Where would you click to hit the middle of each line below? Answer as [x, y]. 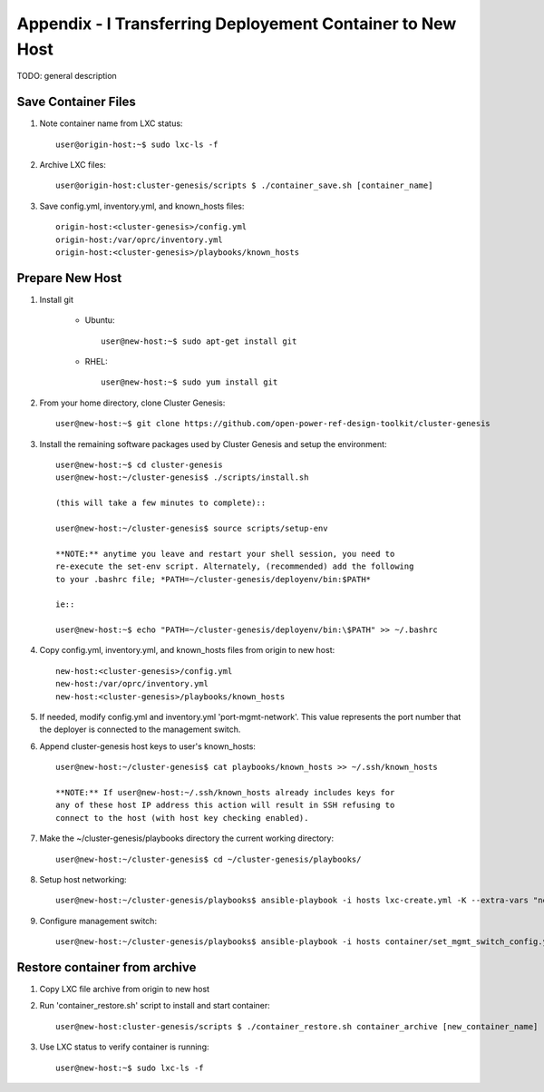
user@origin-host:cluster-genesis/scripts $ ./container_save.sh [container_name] [244, 185]
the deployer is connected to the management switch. [140, 729]
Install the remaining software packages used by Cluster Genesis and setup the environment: [213, 444]
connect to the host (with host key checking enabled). [182, 818]
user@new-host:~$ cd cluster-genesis [140, 465]
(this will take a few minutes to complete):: [161, 503]
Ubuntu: [100, 320]
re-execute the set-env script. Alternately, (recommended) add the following [235, 566]
